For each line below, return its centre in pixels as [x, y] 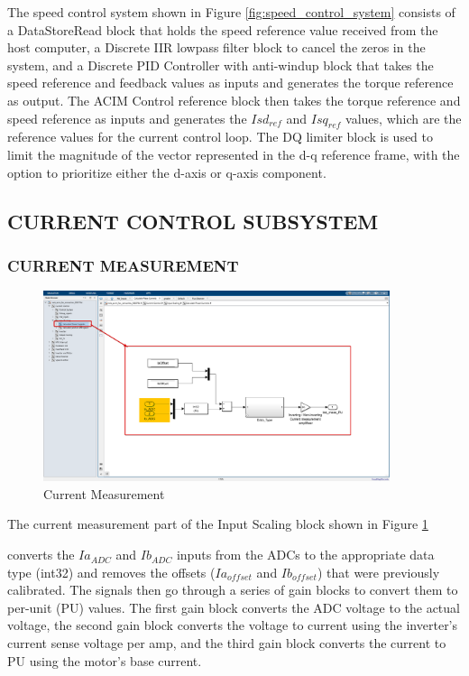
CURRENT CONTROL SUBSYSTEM [193, 221]
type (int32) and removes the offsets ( [111, 572]
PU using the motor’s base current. [105, 660]
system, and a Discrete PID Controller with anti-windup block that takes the [221, 65]
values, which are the [404, 118]
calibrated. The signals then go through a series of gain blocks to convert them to [233, 590]
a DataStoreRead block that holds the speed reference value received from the [223, 29]
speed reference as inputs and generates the [127, 118]
